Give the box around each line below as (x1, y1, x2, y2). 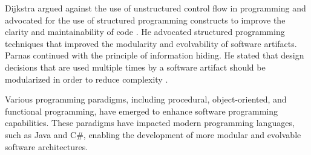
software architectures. (5, 140, 88, 153)
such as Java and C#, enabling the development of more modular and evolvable (5, 128, 301, 141)
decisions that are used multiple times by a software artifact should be (5, 60, 266, 73)
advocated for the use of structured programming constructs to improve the (5, 13, 286, 26)
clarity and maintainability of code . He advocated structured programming (5, 25, 285, 38)
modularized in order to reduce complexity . (5, 72, 168, 85)
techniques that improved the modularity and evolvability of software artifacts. (5, 37, 297, 49)
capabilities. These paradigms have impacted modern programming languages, (5, 116, 295, 129)
